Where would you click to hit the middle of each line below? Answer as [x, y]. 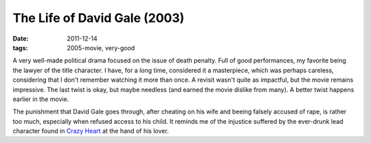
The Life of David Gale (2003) [99, 18]
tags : [20, 47]
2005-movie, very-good [101, 47]
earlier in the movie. [41, 99]
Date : [21, 38]
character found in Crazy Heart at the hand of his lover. [91, 131]
